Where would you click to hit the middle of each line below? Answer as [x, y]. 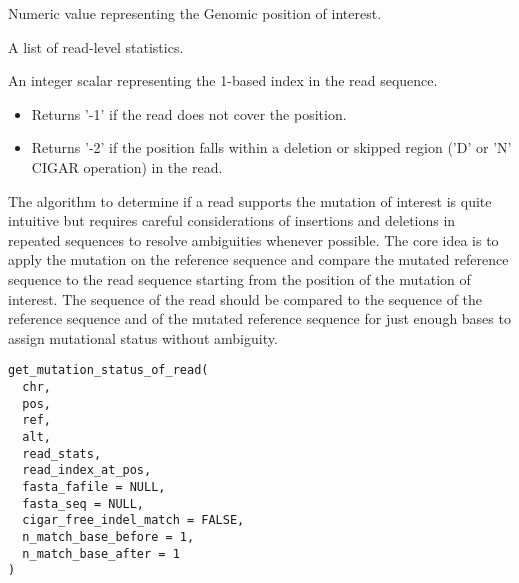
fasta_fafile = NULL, [94, 486]
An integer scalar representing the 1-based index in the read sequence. [223, 80]
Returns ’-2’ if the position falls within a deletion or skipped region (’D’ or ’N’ [271, 147]
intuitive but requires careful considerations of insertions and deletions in [232, 220]
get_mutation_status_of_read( [108, 370]
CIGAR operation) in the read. [127, 166]
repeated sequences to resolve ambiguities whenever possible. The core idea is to [253, 239]
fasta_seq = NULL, [83, 503]
